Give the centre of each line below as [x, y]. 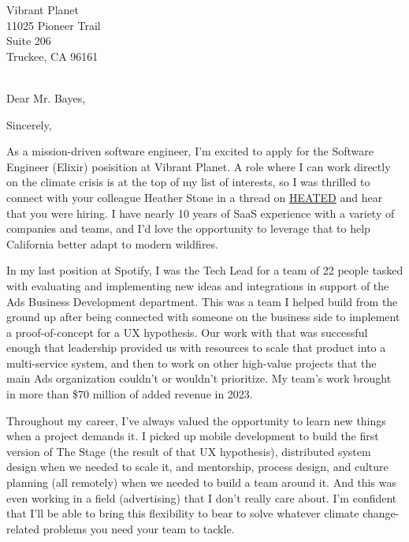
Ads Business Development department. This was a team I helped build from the [202, 301]
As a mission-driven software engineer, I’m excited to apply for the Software [190, 151]
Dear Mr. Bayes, [46, 97]
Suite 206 [29, 41]
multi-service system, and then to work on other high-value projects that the [191, 363]
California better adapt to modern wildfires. [112, 243]
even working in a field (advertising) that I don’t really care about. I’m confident [202, 497]
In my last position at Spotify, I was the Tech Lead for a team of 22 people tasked [205, 270]
